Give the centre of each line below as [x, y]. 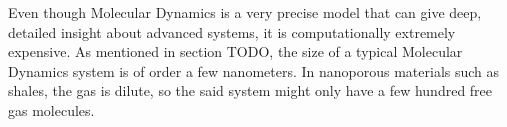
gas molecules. [51, 109]
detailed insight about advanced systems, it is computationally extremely [232, 31]
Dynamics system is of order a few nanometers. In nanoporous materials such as [254, 70]
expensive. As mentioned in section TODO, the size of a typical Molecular [235, 51]
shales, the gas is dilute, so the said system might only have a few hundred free [250, 90]
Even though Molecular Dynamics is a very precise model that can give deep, [245, 12]
